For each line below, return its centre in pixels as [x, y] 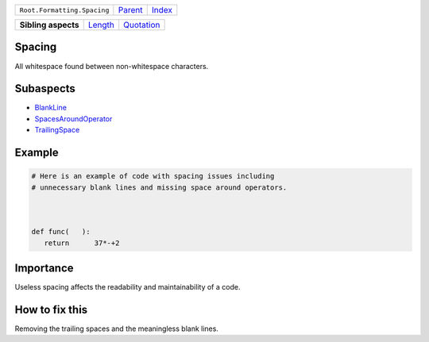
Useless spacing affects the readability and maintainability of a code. [128, 287]
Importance [44, 268]
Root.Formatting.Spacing [64, 10]
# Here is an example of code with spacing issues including [153, 176]
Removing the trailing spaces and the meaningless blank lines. [116, 329]
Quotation [142, 25]
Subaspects [45, 88]
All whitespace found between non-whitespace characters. [112, 66]
